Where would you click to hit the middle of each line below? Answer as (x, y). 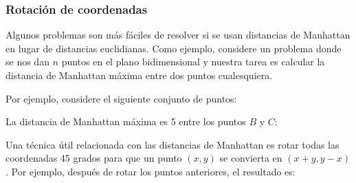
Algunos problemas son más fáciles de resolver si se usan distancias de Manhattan (178, 35)
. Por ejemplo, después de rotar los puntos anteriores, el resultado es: (151, 171)
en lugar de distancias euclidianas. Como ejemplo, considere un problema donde (174, 48)
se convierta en (251, 158)
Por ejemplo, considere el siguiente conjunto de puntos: (121, 98)
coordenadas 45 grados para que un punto (94, 158)
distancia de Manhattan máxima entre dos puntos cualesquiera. (139, 75)
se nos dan (27, 62)
